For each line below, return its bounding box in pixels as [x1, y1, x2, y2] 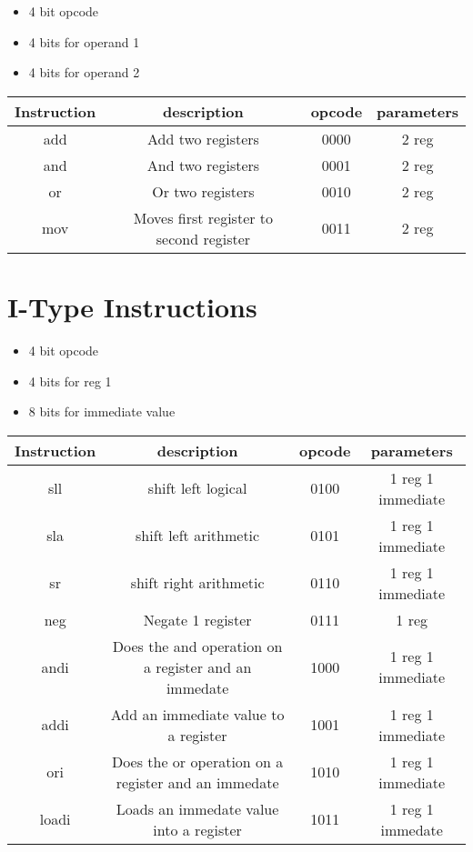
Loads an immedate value [116, 797, 279, 819]
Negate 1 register [143, 608, 252, 630]
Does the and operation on [112, 635, 283, 657]
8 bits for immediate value [28, 402, 176, 421]
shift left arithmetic [136, 525, 260, 546]
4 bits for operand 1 [28, 32, 140, 51]
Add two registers [146, 127, 259, 149]
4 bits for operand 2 [28, 63, 140, 82]
